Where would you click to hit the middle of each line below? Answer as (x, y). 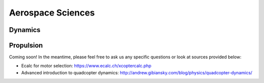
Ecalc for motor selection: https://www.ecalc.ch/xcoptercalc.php (86, 66)
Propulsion (26, 45)
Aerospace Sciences (52, 13)
